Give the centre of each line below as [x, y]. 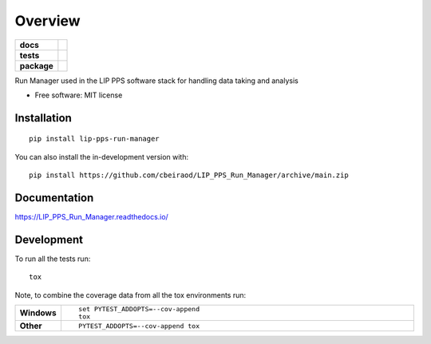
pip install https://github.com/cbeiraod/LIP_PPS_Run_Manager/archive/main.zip [189, 175]
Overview [47, 21]
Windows [38, 313]
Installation [43, 118]
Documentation [54, 198]
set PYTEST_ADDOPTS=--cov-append [139, 309]
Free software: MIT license [79, 95]
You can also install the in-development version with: [102, 156]
